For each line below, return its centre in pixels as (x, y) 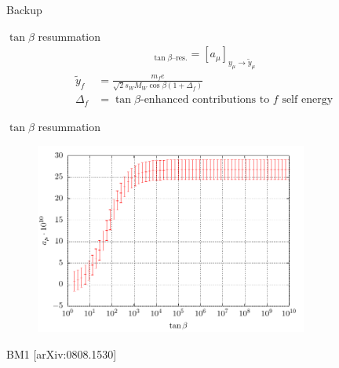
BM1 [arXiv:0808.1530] (62, 353)
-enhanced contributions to (205, 100)
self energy (308, 100)
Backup (24, 9)
